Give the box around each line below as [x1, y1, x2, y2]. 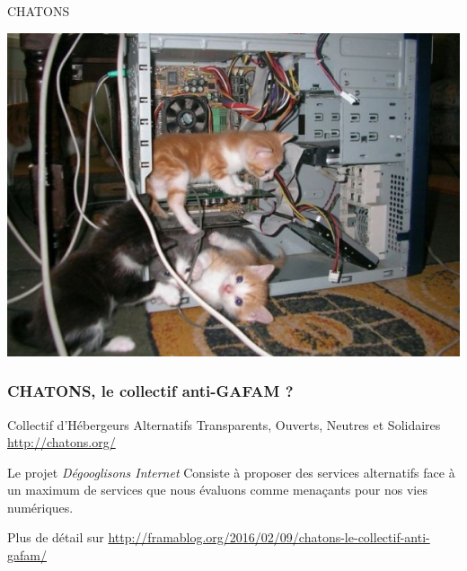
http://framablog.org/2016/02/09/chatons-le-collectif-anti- [108, 528, 430, 547]
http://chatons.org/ [7, 433, 116, 452]
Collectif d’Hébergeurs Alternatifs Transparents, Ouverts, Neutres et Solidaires [7, 415, 441, 434]
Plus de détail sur [7, 528, 104, 547]
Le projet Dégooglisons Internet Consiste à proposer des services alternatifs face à [7, 462, 455, 481]
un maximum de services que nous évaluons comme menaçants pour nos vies [7, 480, 427, 499]
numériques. [7, 497, 74, 516]
